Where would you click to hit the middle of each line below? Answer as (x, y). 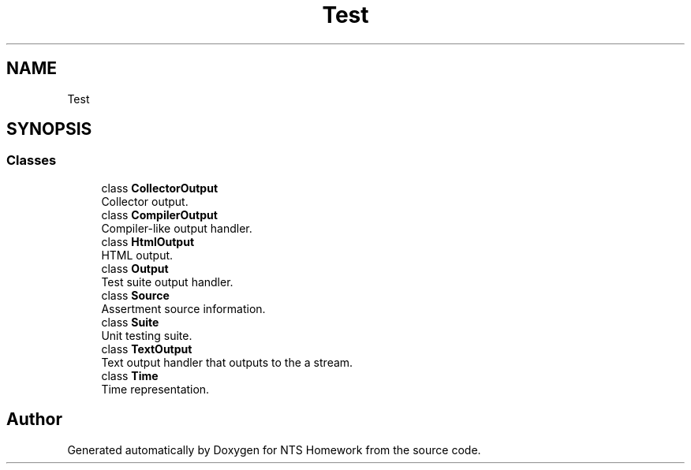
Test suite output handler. (167, 282)
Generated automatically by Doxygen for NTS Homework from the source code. (274, 449)
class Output (135, 268)
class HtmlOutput (148, 241)
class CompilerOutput (159, 214)
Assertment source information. (183, 308)
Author (34, 420)
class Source (135, 295)
